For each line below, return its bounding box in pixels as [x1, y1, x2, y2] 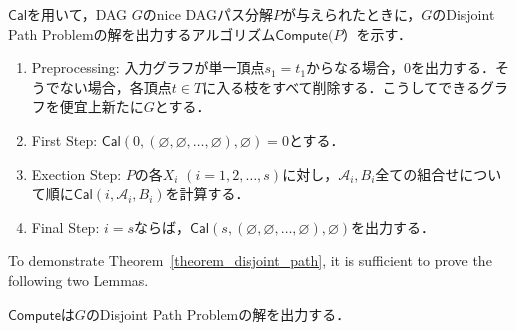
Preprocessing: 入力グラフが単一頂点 [31, 57, 265, 78]
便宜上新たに [59, 96, 144, 117]
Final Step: [31, 216, 100, 237]
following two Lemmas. [8, 269, 149, 290]
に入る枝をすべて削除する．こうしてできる [202, 76, 480, 97]
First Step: [31, 129, 98, 150]
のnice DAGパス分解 [142, 4, 273, 24]
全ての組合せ [375, 163, 460, 184]
